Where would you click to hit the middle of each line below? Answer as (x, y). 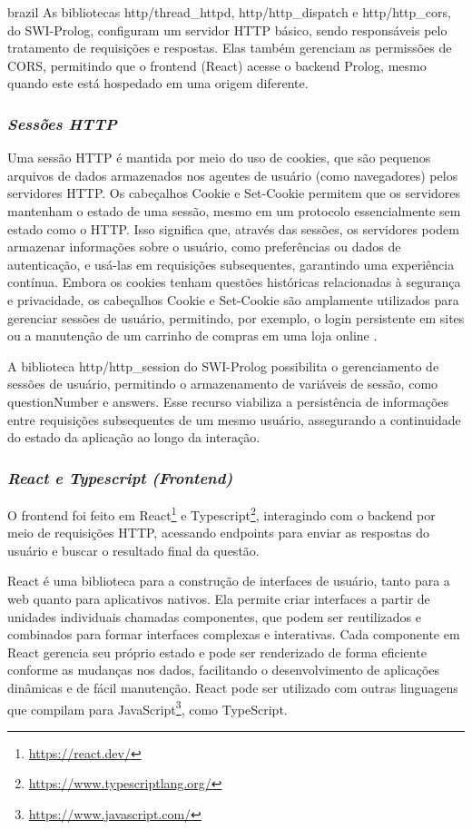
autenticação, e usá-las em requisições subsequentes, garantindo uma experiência (231, 264)
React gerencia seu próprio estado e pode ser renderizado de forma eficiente (217, 652)
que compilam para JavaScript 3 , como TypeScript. (147, 707)
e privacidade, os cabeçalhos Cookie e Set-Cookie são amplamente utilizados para (233, 299)
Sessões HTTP (62, 123)
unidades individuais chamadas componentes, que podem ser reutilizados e (214, 616)
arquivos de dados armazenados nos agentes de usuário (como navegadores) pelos (233, 175)
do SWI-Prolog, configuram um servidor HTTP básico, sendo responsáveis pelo (227, 30)
